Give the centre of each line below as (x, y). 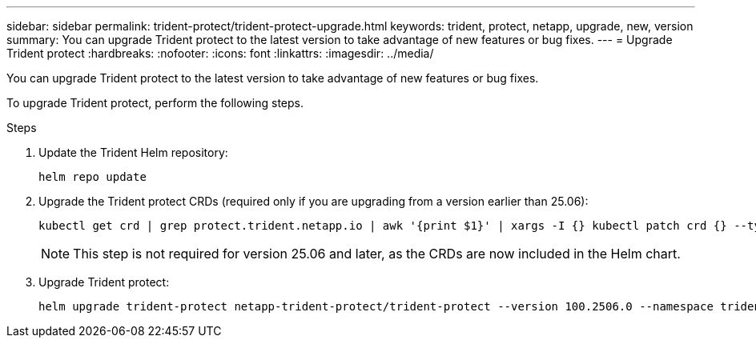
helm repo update (92, 177)
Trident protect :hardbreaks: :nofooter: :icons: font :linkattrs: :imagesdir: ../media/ (220, 53)
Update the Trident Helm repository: (133, 152)
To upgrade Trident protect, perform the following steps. (155, 103)
